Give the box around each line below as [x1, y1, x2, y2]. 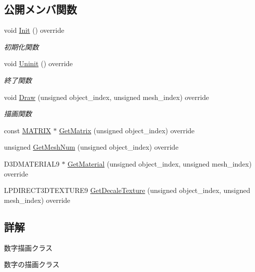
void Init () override [4, 25, 64, 35]
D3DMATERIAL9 [4, 158, 60, 169]
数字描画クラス [4, 242, 53, 253]
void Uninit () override [4, 58, 73, 69]
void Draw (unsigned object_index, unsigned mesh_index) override [4, 91, 209, 102]
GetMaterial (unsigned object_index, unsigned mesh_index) [67, 158, 252, 169]
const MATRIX [4, 125, 51, 135]
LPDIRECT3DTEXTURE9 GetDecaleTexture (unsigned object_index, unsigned [4, 185, 251, 195]
